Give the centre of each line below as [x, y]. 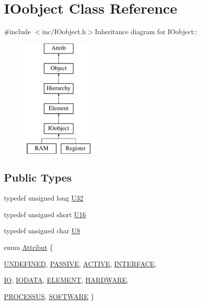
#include [18, 31]
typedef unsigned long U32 [44, 198]
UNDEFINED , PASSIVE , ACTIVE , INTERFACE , [80, 263]
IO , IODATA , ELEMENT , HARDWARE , [66, 280]
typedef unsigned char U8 [42, 231]
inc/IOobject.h [64, 31]
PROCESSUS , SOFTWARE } [49, 296]
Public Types [38, 177]
